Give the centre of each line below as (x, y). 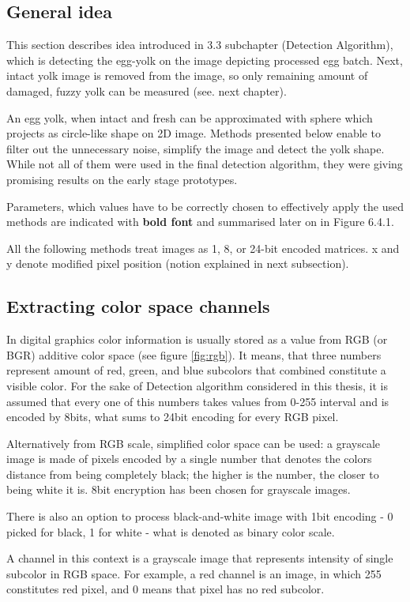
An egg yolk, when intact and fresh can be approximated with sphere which (190, 117)
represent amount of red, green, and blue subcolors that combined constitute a (196, 370)
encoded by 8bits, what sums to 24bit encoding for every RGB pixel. (173, 417)
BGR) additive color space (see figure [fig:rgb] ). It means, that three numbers (194, 354)
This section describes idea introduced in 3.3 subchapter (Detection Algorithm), (200, 45)
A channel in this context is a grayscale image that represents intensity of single (200, 558)
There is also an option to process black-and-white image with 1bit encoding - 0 (200, 516)
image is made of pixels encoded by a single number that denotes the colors (189, 459)
